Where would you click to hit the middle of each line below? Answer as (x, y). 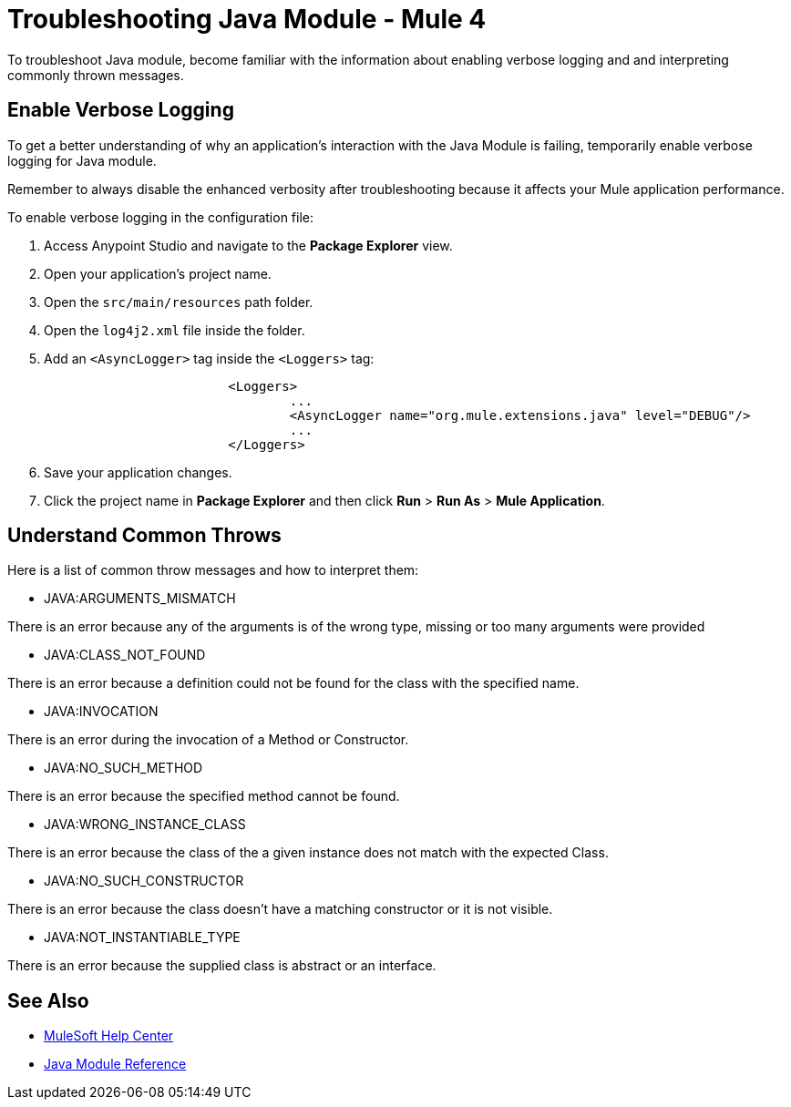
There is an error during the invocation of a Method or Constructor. (208, 740)
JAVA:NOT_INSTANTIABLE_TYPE (142, 938)
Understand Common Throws (144, 536)
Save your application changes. (138, 472)
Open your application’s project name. (158, 273)
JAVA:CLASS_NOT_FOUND (125, 655)
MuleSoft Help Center (109, 1036)
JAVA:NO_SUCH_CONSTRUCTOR (144, 881)
